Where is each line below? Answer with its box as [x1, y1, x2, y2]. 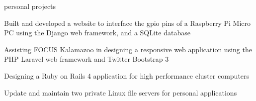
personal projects [4, 1, 56, 11]
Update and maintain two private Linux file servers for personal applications [4, 87, 237, 98]
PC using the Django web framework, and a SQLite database [4, 27, 190, 38]
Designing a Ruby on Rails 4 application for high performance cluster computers [4, 70, 250, 81]
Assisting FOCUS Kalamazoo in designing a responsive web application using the [4, 44, 252, 54]
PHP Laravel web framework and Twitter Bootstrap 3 [4, 54, 169, 64]
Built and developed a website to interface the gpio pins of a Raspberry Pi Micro [4, 17, 251, 28]
